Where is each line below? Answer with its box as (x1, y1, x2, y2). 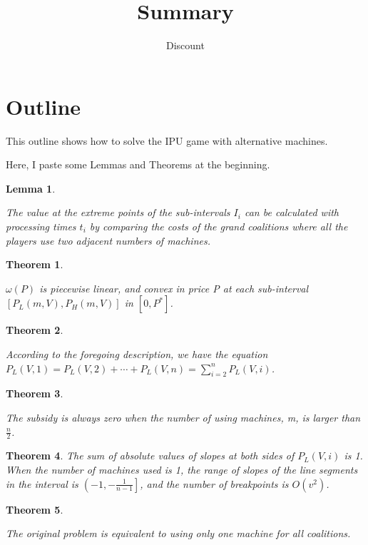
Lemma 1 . (6, 180, 56, 195)
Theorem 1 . (6, 257, 63, 272)
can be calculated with (244, 205, 339, 220)
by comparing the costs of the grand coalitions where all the (89, 219, 348, 234)
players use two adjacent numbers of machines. (6, 233, 210, 248)
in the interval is (6, 476, 78, 491)
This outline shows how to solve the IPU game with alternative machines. (6, 133, 328, 148)
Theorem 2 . (6, 322, 63, 337)
